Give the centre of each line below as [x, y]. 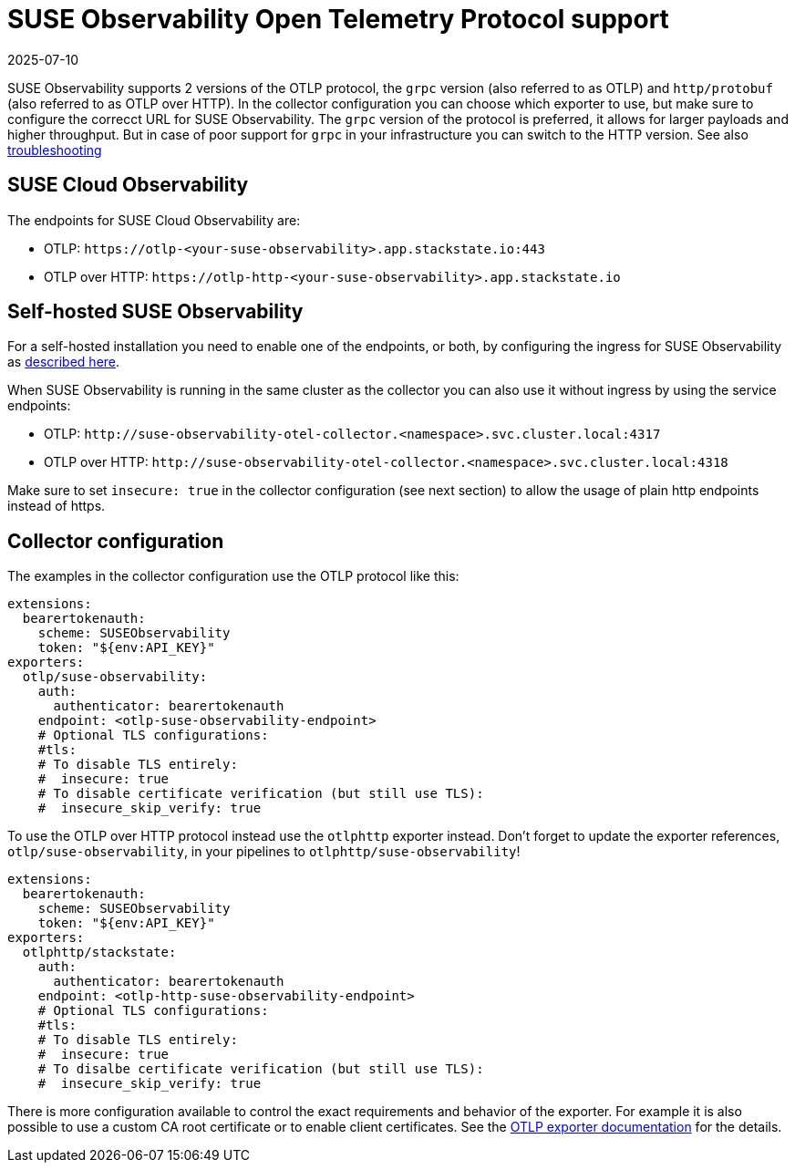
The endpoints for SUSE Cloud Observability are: [154, 220]
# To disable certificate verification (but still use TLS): [261, 794]
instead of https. [57, 506]
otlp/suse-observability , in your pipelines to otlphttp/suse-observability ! [264, 852]
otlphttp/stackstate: [99, 953]
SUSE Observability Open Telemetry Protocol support [338, 19]
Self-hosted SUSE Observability [155, 312]
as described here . [64, 362]
